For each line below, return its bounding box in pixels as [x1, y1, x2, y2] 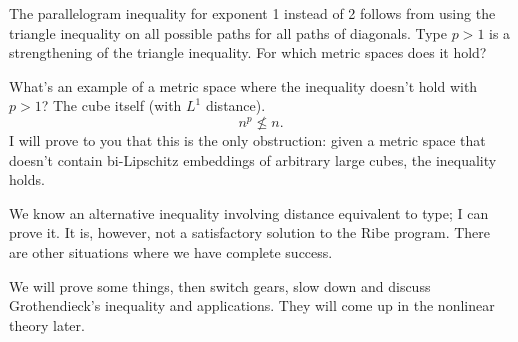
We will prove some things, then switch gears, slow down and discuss [9, 275, 431, 296]
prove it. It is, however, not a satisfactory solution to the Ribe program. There [9, 222, 490, 243]
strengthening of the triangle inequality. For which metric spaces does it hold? [9, 42, 487, 63]
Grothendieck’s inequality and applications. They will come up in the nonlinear [9, 295, 495, 316]
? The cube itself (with [41, 95, 182, 116]
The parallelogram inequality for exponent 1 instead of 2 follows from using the [9, 3, 496, 23]
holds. [9, 169, 45, 190]
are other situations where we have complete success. [9, 241, 333, 262]
